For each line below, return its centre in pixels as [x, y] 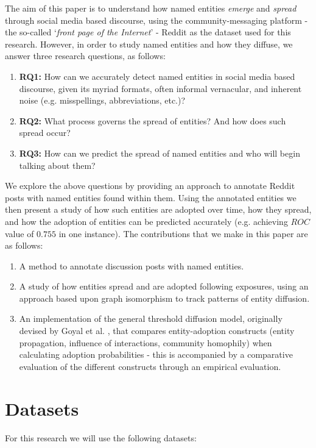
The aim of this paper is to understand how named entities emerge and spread [151, 8]
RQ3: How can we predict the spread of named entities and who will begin [160, 153]
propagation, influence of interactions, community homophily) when [146, 342]
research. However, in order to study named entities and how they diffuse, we [149, 44]
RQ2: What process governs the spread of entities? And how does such [153, 120]
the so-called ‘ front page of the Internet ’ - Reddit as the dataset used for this [148, 32]
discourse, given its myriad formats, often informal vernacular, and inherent [160, 88]
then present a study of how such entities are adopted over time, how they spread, [158, 209]
